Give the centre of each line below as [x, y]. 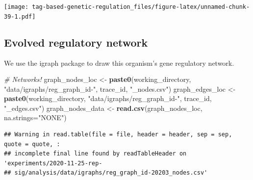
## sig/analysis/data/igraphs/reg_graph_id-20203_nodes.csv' [106, 173]
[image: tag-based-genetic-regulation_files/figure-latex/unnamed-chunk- [127, 7]
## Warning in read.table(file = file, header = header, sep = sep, [118, 135]
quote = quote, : [32, 144]
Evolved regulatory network [76, 42]
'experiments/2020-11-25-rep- [53, 163]
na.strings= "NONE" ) [35, 117]
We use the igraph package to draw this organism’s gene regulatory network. [119, 63]
